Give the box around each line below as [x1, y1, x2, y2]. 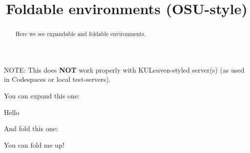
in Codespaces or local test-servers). [4, 74, 111, 84]
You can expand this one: [4, 91, 80, 101]
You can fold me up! [4, 139, 65, 150]
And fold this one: [4, 123, 58, 134]
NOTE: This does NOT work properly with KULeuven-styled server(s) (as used [4, 64, 245, 75]
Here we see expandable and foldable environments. [15, 30, 146, 38]
